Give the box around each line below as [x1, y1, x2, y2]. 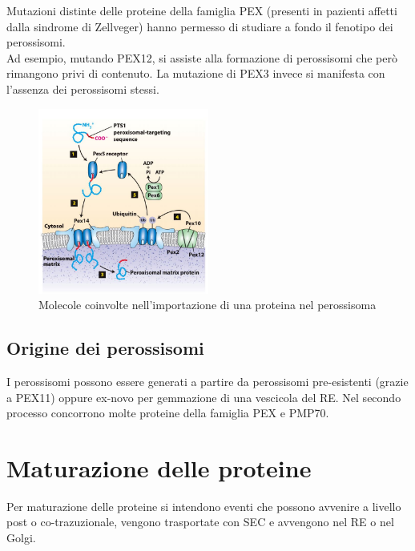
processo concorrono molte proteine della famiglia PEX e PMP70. [6, 404, 329, 421]
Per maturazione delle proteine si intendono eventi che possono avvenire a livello [6, 497, 401, 514]
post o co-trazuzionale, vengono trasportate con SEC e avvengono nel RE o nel [6, 513, 394, 530]
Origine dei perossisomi [6, 336, 204, 360]
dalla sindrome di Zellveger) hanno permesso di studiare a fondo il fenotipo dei [6, 18, 393, 34]
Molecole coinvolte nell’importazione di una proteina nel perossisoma [38, 296, 377, 313]
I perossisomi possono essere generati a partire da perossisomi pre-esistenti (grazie [6, 372, 409, 389]
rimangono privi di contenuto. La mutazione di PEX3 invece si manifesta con [6, 65, 385, 82]
